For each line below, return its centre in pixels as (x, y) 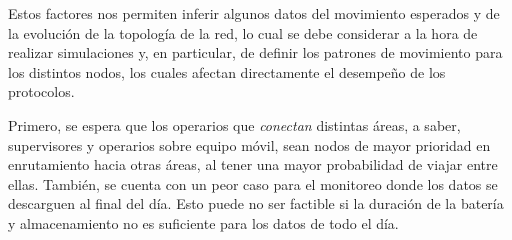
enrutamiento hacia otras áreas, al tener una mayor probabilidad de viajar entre (253, 164)
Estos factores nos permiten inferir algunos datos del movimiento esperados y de (254, 13)
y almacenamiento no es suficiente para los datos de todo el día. (203, 222)
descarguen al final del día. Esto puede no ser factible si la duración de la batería (256, 203)
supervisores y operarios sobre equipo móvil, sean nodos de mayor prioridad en (249, 144)
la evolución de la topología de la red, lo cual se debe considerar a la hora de (243, 32)
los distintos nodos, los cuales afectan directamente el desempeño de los (227, 71)
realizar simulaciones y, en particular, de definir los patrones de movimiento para (255, 52)
